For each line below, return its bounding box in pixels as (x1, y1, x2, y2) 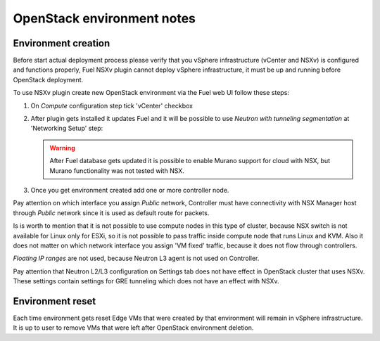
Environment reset (13, 295, 96, 307)
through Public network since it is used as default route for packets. (13, 208, 210, 217)
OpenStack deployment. (13, 75, 84, 84)
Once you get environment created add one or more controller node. (30, 186, 229, 194)
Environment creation (13, 37, 110, 49)
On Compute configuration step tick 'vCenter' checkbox (30, 101, 194, 110)
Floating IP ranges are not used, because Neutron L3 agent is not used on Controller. (13, 254, 260, 263)
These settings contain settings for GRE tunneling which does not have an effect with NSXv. (13, 277, 279, 285)
